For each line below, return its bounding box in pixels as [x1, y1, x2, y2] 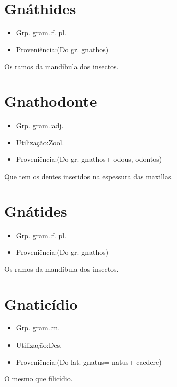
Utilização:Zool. [16, 137, 64, 147]
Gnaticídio [4, 293, 78, 314]
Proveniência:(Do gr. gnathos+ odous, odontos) [16, 154, 162, 164]
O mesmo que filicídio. [4, 373, 73, 384]
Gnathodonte [4, 91, 97, 112]
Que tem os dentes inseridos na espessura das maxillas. [4, 171, 173, 181]
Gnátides [4, 200, 67, 221]
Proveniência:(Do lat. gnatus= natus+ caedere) [16, 356, 162, 367]
